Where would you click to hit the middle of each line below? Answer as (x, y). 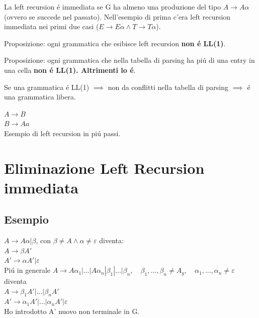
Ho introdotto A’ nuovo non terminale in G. (72, 311)
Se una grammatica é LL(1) (47, 87)
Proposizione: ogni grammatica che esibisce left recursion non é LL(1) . (115, 43)
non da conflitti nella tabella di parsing (168, 87)
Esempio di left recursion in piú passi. (62, 133)
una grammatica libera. (40, 97)
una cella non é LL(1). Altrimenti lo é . (70, 70)
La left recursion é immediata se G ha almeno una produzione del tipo (113, 7)
